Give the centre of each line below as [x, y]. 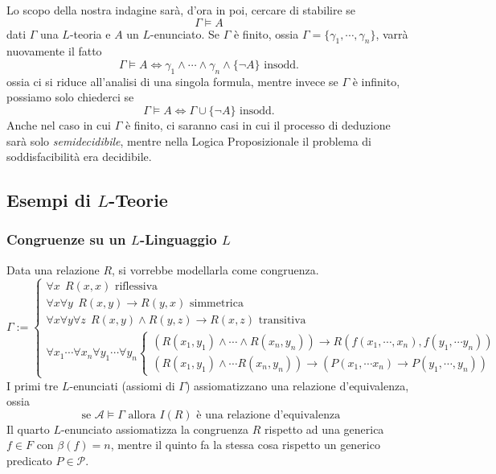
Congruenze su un [66, 239]
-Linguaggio [178, 239]
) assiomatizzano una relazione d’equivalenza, [297, 385]
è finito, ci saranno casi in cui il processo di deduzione [258, 124]
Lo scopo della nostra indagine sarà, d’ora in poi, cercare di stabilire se [181, 10]
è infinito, [376, 81]
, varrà [392, 33]
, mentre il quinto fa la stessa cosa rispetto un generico [245, 445]
